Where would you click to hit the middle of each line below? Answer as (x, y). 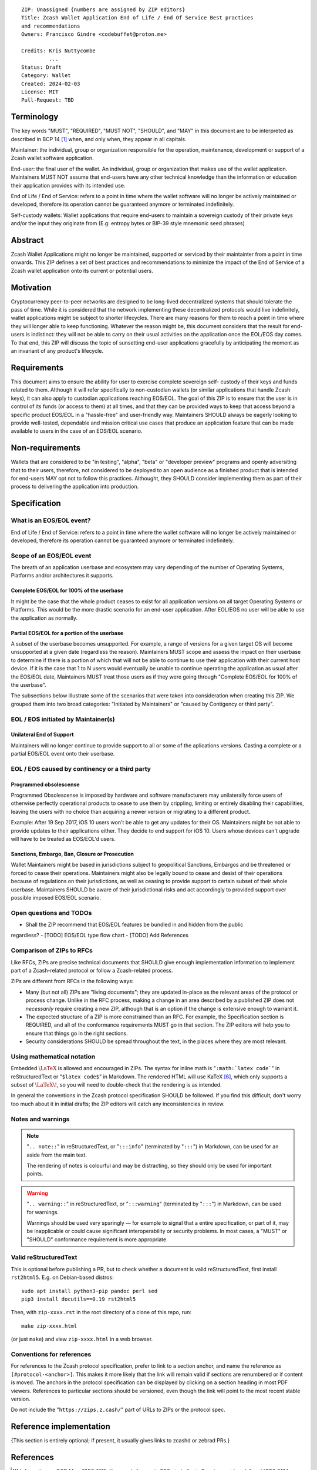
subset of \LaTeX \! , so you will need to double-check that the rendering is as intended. (117, 1085)
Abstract (27, 240)
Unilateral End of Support (42, 734)
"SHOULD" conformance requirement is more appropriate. (97, 1239)
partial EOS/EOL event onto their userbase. (63, 754)
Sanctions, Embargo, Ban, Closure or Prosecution (72, 854)
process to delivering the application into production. (75, 487)
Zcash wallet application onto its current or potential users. (82, 270)
